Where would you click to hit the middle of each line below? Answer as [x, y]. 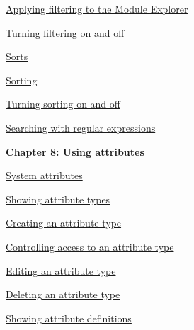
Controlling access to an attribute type [90, 246]
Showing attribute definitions [69, 318]
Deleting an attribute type [63, 294]
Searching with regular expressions [81, 127]
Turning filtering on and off [65, 32]
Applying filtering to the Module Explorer [97, 8]
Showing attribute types [58, 199]
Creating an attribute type [64, 223]
